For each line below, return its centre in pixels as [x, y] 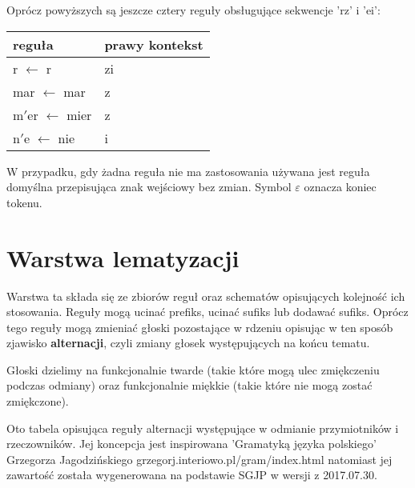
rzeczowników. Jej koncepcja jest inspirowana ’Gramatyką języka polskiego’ [191, 444]
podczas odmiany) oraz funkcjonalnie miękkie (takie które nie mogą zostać [189, 385]
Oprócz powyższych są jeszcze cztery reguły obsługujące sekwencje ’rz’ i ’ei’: [193, 10]
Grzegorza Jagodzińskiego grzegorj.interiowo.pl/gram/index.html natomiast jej [199, 459]
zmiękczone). [38, 401]
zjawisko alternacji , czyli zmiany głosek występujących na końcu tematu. [188, 343]
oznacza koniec [340, 187]
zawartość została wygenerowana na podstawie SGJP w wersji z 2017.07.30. [192, 475]
